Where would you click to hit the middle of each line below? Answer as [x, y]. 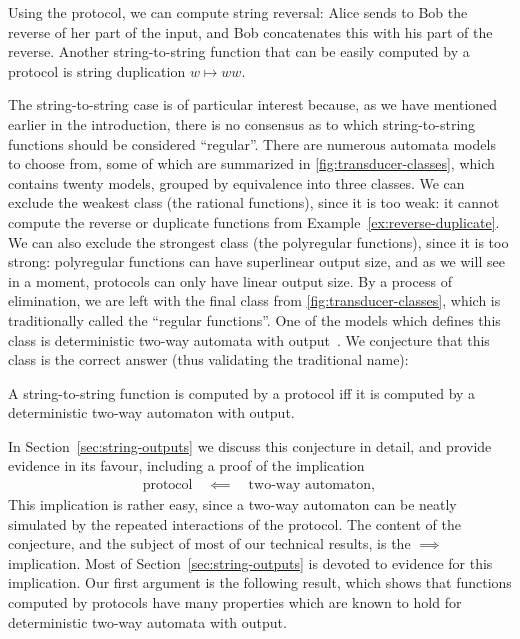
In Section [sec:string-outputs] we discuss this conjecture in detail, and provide [250, 445]
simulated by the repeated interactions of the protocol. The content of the [234, 523]
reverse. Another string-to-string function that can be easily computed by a [239, 51]
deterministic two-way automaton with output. [151, 412]
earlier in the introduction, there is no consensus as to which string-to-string [242, 123]
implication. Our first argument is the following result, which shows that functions [260, 582]
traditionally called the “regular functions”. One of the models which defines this [254, 319]
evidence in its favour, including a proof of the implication [186, 465]
